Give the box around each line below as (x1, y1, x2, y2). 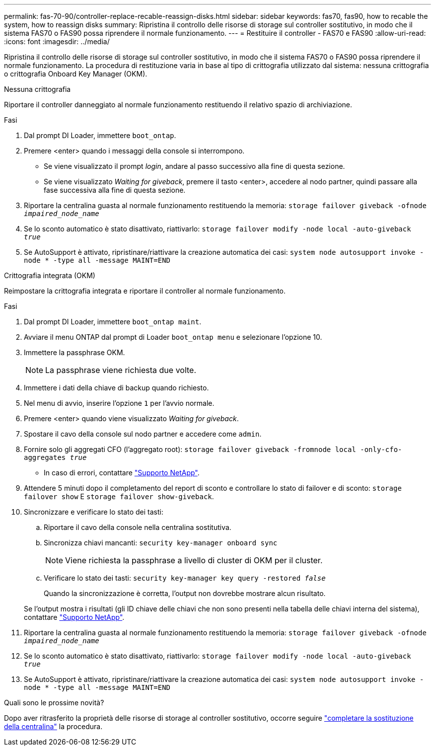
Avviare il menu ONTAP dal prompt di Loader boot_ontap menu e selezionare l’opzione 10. (24, 333, 322, 341)
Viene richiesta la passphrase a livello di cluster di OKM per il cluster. (65, 555, 323, 565)
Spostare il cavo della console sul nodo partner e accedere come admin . (24, 430, 262, 438)
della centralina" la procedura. (4, 722, 103, 731)
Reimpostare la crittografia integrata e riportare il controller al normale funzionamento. (4, 287, 286, 295)
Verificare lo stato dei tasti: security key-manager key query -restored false (44, 574, 326, 582)
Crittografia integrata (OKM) (4, 271, 95, 280)
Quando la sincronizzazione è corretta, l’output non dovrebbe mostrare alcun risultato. (44, 589, 326, 598)
